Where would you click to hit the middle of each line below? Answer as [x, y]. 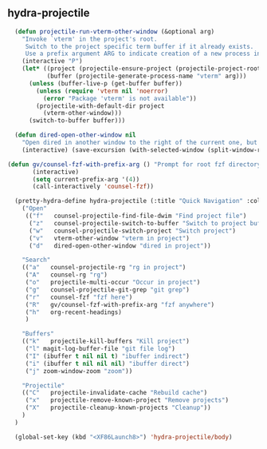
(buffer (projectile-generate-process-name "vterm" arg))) [147, 76]
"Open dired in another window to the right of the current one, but [140, 143]
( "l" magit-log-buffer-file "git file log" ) [100, 349]
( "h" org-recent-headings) [74, 312]
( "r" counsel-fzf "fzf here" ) [79, 297]
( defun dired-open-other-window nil [75, 135]
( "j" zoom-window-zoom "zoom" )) [79, 371]
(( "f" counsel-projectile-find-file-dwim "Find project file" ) [136, 216]
